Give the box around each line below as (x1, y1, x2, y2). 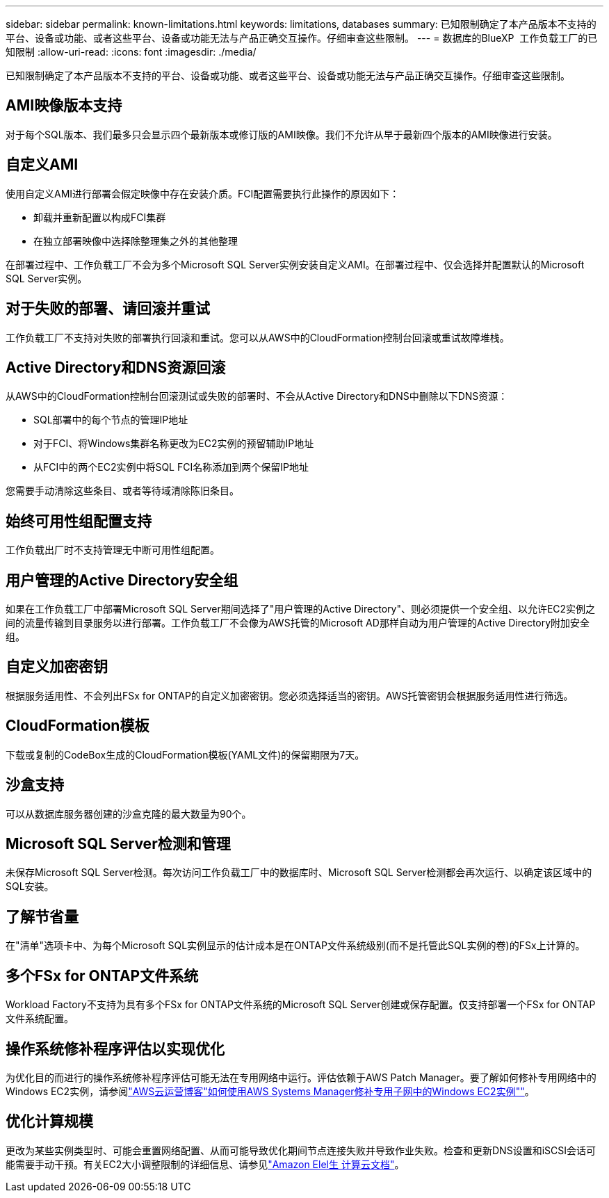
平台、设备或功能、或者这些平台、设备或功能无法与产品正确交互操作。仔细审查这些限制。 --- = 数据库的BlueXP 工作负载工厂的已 (6, 32, 598, 44)
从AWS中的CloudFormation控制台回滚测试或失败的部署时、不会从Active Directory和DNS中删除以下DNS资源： (6, 390, 508, 403)
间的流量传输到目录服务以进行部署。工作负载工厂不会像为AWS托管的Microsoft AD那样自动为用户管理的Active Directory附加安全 (6, 617, 590, 629)
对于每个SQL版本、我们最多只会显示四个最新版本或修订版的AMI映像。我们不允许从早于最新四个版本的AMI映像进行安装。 (6, 128, 558, 140)
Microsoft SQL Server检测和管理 (6, 835, 231, 853)
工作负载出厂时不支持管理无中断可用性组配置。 (6, 544, 220, 556)
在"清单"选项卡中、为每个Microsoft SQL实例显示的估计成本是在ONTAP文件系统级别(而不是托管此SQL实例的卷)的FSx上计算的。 (6, 939, 585, 952)
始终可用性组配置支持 (6, 512, 152, 530)
